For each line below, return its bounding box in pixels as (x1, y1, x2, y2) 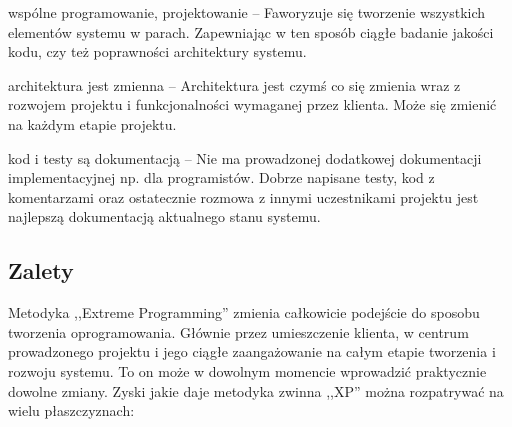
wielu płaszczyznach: (8, 400, 135, 421)
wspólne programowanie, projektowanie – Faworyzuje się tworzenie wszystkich (8, 2, 486, 22)
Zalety (8, 255, 74, 286)
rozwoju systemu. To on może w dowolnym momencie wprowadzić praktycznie (8, 360, 487, 381)
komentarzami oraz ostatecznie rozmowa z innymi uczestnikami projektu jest (8, 186, 479, 207)
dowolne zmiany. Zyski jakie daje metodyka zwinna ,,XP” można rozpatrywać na (8, 380, 504, 401)
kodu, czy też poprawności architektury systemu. (8, 41, 307, 62)
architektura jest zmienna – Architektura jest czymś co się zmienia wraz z (8, 74, 461, 95)
